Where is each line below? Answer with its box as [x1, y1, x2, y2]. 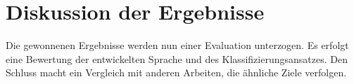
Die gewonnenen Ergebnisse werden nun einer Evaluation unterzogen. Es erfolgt [6, 38, 349, 52]
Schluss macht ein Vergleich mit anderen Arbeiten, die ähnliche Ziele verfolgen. [6, 65, 347, 80]
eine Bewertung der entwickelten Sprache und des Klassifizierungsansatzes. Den [6, 51, 348, 66]
